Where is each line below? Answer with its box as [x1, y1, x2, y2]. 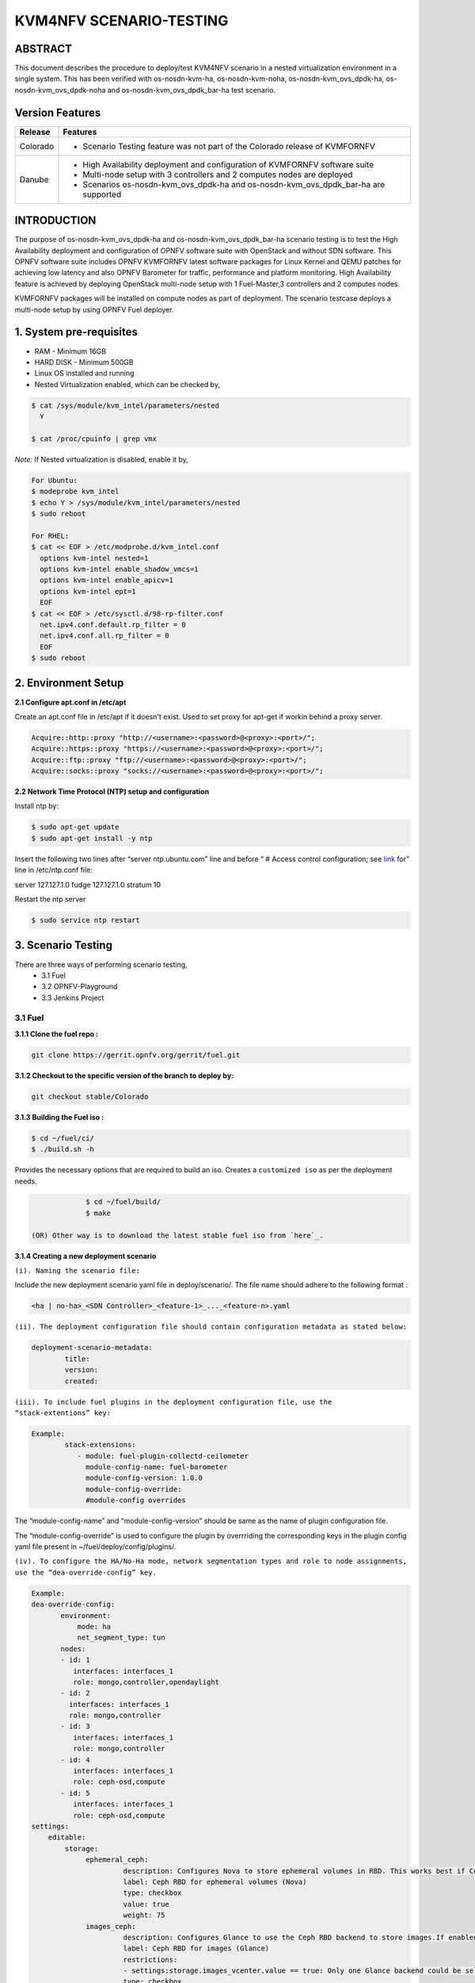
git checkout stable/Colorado [31, 1091, 149, 1101]
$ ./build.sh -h [31, 1145, 95, 1154]
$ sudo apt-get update [31, 823, 120, 832]
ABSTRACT [14, 42, 73, 56]
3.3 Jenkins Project [41, 992, 104, 1003]
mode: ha [77, 1622, 111, 1631]
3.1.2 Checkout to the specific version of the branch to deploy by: [14, 1071, 234, 1080]
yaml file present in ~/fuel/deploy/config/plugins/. [14, 1542, 177, 1551]
